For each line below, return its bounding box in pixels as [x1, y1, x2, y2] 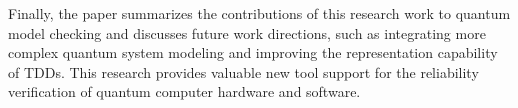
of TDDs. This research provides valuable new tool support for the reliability [8, 61, 479, 82]
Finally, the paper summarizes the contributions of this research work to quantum [8, 3, 511, 23]
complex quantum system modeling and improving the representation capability [8, 42, 498, 63]
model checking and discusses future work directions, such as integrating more [8, 22, 486, 43]
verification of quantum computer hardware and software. [8, 81, 361, 102]
